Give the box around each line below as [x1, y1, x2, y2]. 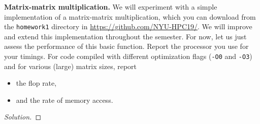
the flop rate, [16, 78, 57, 88]
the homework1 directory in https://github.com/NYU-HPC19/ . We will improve [4, 21, 252, 32]
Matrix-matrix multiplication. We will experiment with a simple [4, 2, 217, 12]
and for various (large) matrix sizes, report [4, 60, 137, 71]
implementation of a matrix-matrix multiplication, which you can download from [4, 11, 256, 22]
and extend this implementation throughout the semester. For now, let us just [4, 31, 247, 41]
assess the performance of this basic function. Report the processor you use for [4, 41, 249, 51]
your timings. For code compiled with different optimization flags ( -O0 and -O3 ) [4, 51, 252, 61]
